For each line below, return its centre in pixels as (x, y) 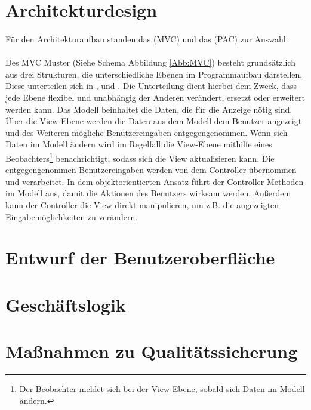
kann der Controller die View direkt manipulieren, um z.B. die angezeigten (142, 204)
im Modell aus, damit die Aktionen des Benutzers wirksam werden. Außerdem (148, 193)
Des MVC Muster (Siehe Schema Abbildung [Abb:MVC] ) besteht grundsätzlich (150, 62)
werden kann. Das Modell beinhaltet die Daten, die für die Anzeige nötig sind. (149, 109)
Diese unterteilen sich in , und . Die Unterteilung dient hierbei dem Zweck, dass (151, 86)
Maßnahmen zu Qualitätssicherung (152, 351)
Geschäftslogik (66, 304)
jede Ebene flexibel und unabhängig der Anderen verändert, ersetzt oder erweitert (155, 97)
